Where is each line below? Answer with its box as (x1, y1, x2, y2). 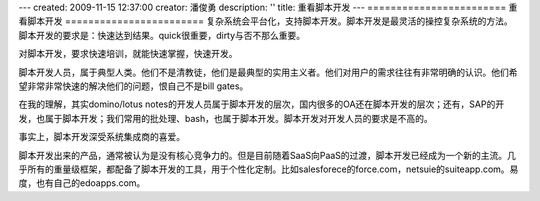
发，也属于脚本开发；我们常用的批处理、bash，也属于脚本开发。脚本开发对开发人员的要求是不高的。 (18, 112, 434, 124)
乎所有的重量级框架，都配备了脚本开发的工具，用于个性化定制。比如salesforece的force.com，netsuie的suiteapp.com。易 (18, 163, 519, 175)
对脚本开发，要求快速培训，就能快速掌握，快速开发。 (18, 48, 238, 60)
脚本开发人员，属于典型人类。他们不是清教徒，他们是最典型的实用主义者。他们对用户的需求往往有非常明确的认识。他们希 (18, 66, 518, 78)
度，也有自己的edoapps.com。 (18, 177, 146, 189)
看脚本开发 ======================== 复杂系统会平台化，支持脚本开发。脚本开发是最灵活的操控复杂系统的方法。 (18, 15, 514, 27)
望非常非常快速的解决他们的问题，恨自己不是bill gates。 (18, 80, 249, 92)
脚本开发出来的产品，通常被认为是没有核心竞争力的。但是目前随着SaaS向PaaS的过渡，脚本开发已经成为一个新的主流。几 (18, 149, 517, 161)
